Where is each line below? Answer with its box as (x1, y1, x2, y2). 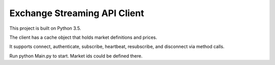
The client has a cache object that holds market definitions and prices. (9, 34, 157, 40)
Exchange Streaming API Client (9, 8, 145, 19)
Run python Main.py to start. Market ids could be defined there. (9, 53, 143, 59)
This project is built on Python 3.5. (9, 25, 81, 31)
